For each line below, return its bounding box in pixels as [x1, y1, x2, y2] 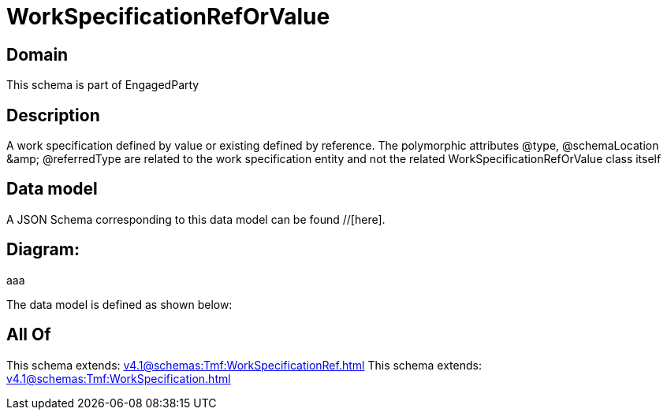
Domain [6, 44, 69, 65]
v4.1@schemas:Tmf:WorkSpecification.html [6, 371, 231, 385]
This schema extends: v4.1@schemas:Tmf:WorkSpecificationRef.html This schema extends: [6, 358, 482, 372]
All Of [6, 325, 51, 345]
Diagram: [6, 240, 80, 260]
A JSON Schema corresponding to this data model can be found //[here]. [6, 212, 386, 226]
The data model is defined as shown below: [6, 297, 233, 311]
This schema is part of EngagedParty [6, 78, 199, 92]
